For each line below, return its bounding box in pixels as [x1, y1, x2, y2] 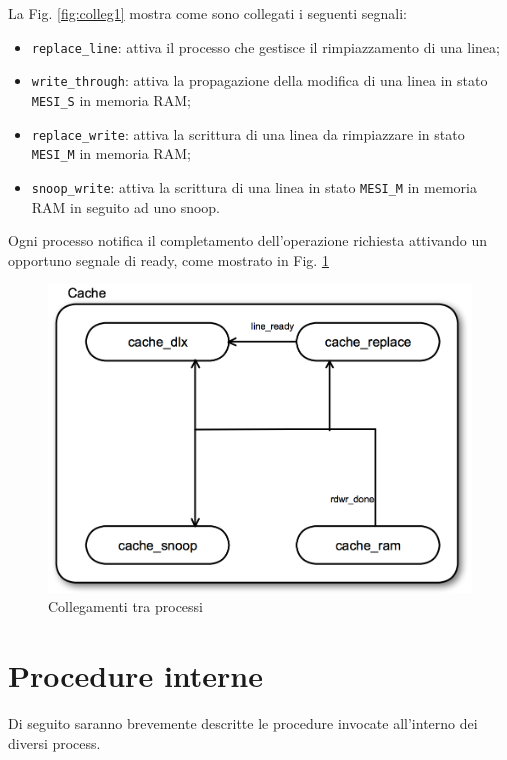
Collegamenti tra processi [48, 596, 203, 617]
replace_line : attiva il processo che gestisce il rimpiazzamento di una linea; [31, 36, 500, 57]
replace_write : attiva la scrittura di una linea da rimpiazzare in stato [31, 123, 465, 144]
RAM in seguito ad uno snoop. [31, 196, 220, 217]
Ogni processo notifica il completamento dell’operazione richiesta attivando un [8, 230, 488, 251]
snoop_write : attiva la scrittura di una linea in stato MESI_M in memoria [31, 176, 477, 197]
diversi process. [8, 732, 101, 753]
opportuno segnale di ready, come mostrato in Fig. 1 [8, 249, 329, 270]
